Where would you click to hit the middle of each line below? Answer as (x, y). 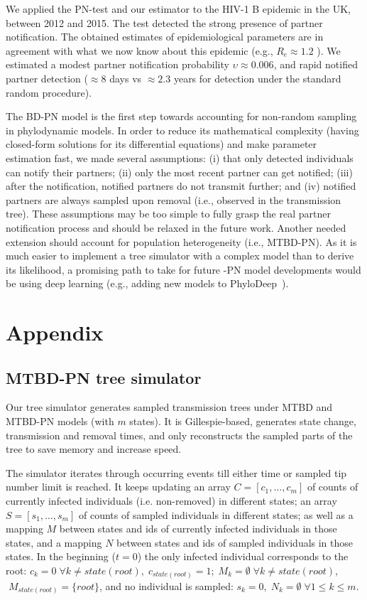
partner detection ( (47, 78)
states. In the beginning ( (61, 556)
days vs (126, 78)
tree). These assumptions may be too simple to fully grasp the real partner (168, 214)
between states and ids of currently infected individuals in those (198, 529)
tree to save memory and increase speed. (94, 449)
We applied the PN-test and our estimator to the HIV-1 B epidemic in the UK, (178, 9)
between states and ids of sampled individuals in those (235, 542)
